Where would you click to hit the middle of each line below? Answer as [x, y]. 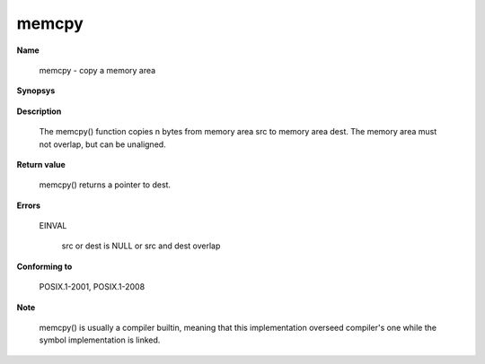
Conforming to [44, 266]
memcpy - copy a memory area [97, 70]
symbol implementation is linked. [100, 340]
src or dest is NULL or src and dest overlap [141, 246]
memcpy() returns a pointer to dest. [105, 185]
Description [39, 111]
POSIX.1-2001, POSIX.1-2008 [92, 287]
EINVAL [53, 226]
